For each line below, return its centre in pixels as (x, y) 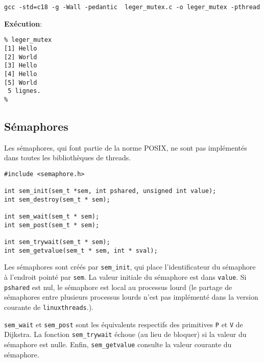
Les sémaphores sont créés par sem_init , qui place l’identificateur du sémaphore (130, 267)
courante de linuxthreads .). (49, 307)
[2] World (21, 57)
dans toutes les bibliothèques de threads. (68, 158)
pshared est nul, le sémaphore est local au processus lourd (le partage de (118, 287)
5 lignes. (24, 91)
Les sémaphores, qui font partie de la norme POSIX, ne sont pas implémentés (126, 147)
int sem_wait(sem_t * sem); (52, 217)
